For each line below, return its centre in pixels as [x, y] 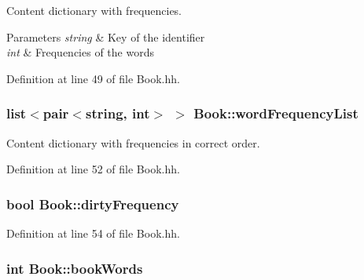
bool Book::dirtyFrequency [93, 204]
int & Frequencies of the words [80, 52]
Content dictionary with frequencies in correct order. [133, 142]
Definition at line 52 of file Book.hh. [93, 169]
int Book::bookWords [75, 268]
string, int [118, 113]
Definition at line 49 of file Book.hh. [93, 78]
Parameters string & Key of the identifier [106, 36]
